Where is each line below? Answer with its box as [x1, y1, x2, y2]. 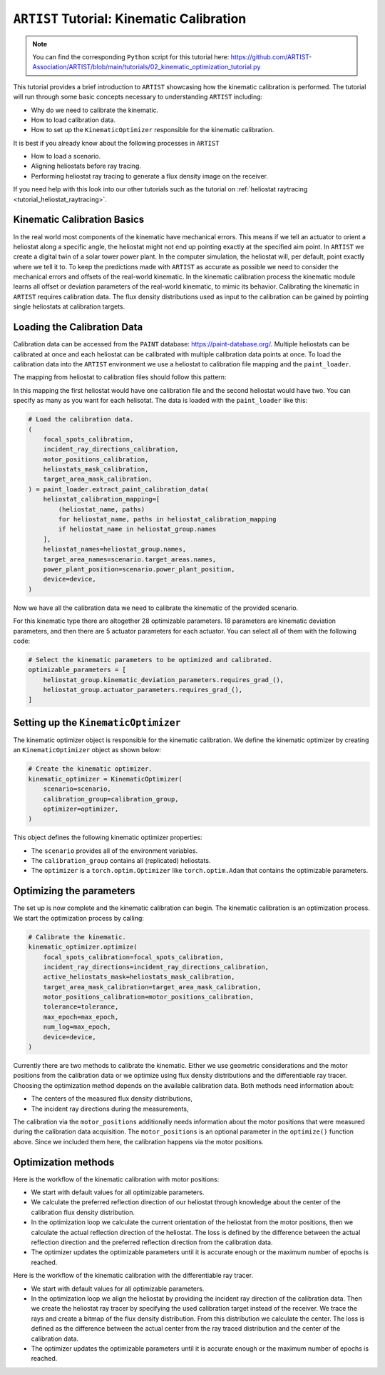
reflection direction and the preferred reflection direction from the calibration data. [31, 1238, 273, 1246]
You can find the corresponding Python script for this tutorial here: [32, 52, 230, 61]
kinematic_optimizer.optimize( [28, 943, 138, 951]
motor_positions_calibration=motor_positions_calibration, [43, 993, 255, 1001]
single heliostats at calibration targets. [13, 302, 125, 311]
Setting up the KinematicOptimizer [13, 716, 181, 729]
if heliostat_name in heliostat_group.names [58, 525, 217, 534]
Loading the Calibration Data [13, 321, 143, 334]
